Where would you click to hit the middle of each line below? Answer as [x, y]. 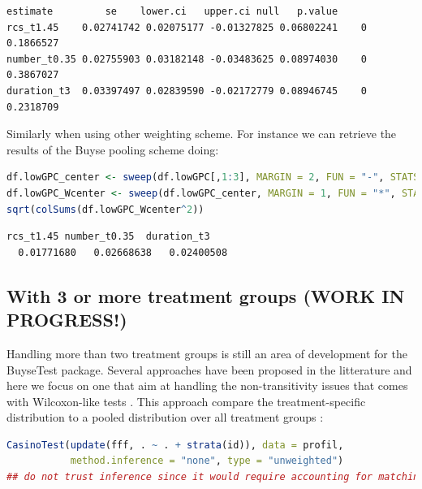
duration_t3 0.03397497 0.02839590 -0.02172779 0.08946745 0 [187, 91]
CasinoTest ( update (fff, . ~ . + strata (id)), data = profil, [175, 445]
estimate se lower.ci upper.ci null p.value [172, 11]
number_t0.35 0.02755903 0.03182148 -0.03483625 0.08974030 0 [187, 59]
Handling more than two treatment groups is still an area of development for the [207, 353]
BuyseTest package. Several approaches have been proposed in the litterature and [209, 369]
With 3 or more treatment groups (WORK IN [206, 295]
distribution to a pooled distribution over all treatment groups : [165, 417]
